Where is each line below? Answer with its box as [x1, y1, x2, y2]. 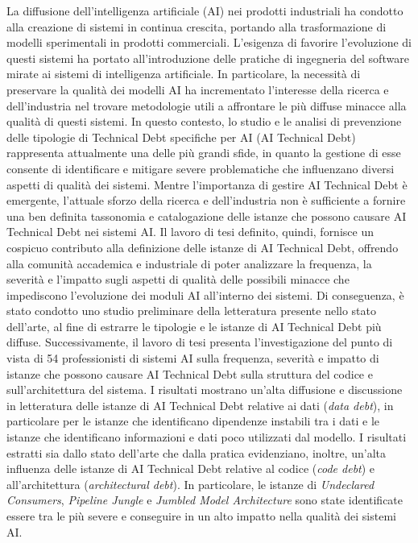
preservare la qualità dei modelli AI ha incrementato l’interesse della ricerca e [6, 81, 389, 97]
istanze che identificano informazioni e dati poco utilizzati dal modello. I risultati [6, 429, 407, 446]
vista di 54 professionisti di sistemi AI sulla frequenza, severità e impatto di [6, 350, 379, 367]
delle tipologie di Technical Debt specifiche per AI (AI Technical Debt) [6, 128, 356, 145]
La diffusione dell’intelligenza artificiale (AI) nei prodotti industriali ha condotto [6, 2, 404, 19]
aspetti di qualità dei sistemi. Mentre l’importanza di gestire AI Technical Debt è [6, 176, 408, 193]
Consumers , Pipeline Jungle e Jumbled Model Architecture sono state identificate [6, 491, 404, 508]
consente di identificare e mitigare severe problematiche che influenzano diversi [6, 160, 395, 176]
